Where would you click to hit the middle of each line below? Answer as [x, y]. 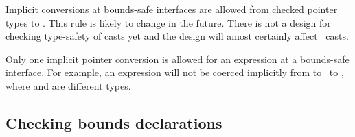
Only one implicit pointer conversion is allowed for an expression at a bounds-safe [177, 59]
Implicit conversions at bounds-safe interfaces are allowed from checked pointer [172, 9]
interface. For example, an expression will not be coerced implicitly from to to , [175, 72]
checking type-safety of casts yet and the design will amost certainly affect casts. [177, 36]
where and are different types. [68, 85]
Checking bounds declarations [114, 122]
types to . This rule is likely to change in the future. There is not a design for [168, 22]
